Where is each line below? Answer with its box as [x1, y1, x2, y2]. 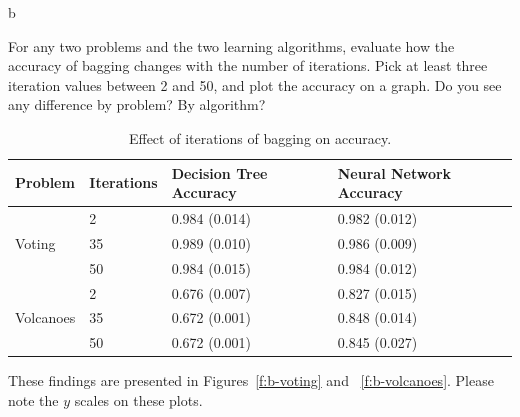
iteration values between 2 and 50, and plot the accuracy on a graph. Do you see [8, 74, 502, 95]
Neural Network [337, 162, 452, 183]
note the [8, 389, 59, 410]
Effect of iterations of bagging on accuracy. [128, 127, 392, 148]
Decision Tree [171, 162, 268, 183]
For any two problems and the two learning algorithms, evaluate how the [8, 35, 455, 56]
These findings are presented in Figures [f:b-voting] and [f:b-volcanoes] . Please [8, 370, 494, 391]
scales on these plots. [74, 389, 203, 410]
